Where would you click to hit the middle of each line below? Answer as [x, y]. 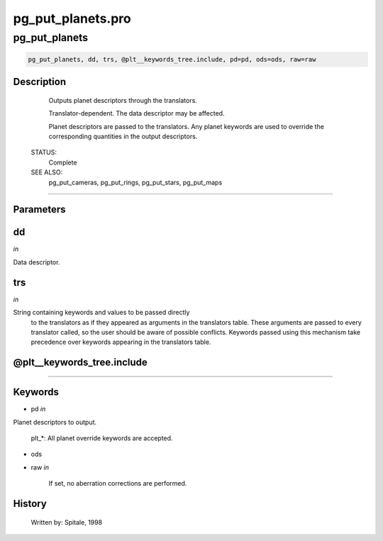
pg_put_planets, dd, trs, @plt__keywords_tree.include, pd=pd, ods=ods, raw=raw [172, 59]
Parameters [39, 210]
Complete [63, 162]
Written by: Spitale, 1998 [67, 522]
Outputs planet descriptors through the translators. [123, 100]
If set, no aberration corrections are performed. [118, 484]
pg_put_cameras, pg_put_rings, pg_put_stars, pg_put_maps [135, 182]
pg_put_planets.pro [72, 18]
